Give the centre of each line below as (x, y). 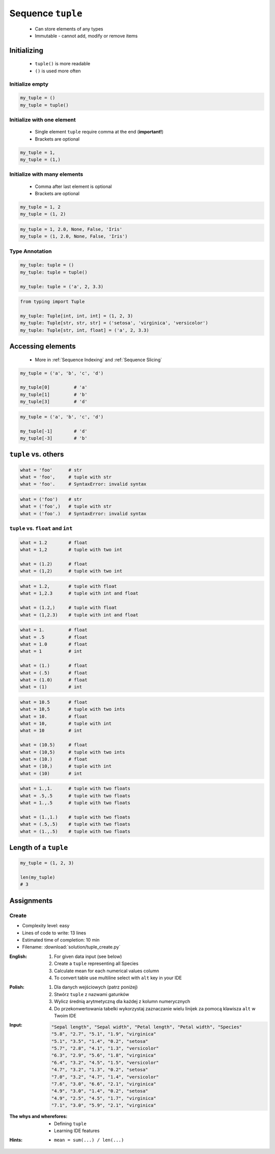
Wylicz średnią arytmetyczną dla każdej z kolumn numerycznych (122, 1002)
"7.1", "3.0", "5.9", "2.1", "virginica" (104, 1105)
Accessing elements (43, 346)
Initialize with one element (43, 120)
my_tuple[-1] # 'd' (54, 431)
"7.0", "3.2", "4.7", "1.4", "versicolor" (105, 1077)
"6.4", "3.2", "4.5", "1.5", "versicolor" (105, 1063)
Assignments (31, 901)
